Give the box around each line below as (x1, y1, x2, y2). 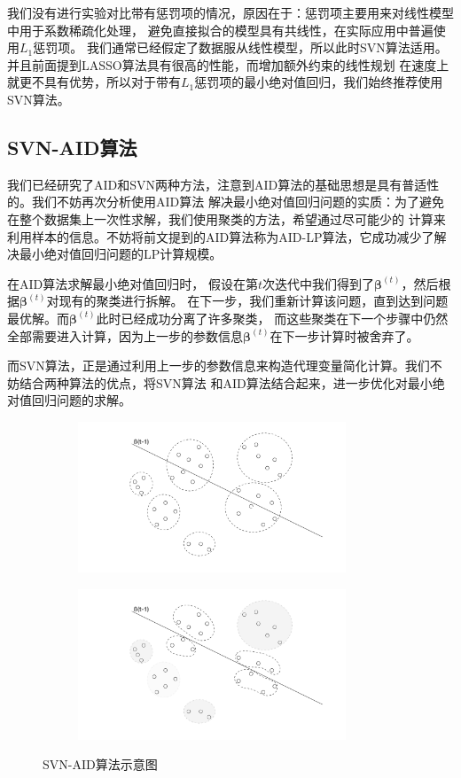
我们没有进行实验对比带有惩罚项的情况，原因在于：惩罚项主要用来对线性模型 (7, 4, 454, 21)
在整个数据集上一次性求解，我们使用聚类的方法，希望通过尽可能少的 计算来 (7, 209, 446, 228)
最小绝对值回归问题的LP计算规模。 (19, 245, 223, 263)
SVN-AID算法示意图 (43, 755, 158, 774)
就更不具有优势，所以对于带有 (7, 73, 181, 91)
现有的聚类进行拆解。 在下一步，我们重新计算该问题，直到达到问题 (59, 292, 449, 310)
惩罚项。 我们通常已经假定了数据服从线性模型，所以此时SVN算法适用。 (33, 38, 448, 57)
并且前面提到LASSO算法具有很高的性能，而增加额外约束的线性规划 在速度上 (7, 55, 449, 74)
